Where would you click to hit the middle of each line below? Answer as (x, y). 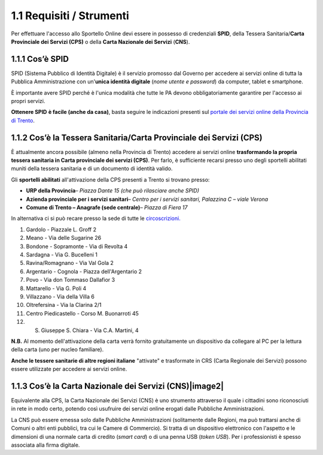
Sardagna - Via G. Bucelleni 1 (62, 254)
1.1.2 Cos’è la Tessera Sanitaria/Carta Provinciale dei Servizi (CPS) (137, 138)
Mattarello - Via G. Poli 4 (56, 288)
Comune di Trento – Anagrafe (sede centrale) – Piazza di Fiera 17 (107, 207)
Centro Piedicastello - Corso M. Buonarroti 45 (82, 313)
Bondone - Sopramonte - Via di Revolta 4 (77, 246)
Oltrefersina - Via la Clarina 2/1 (64, 305)
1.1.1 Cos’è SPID (40, 59)
